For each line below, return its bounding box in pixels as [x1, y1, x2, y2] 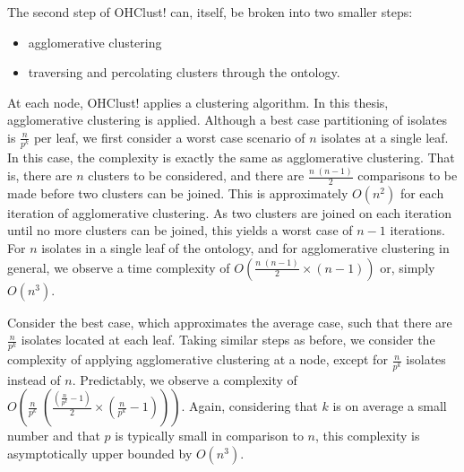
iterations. [390, 221, 445, 240]
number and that [7, 426, 100, 445]
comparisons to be [357, 166, 458, 185]
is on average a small [332, 397, 447, 415]
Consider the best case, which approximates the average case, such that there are [7, 312, 452, 331]
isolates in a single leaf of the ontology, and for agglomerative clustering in [41, 239, 450, 258]
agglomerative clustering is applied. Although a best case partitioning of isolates [7, 110, 447, 129]
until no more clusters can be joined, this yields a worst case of [7, 221, 353, 240]
